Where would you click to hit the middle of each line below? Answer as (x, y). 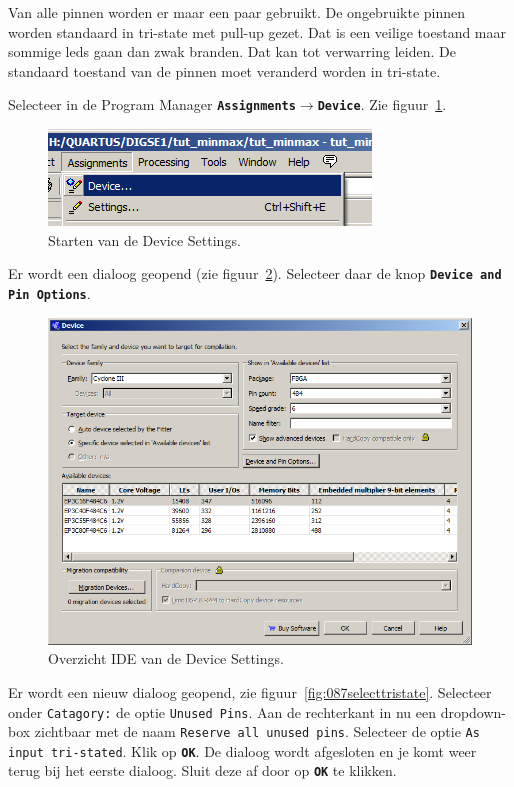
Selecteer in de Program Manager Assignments (152, 104)
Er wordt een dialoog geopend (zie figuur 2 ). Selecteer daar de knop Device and (255, 273)
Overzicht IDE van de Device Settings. (166, 658)
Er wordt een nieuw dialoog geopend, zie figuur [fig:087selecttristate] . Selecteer (250, 691)
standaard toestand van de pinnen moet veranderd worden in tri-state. (224, 70)
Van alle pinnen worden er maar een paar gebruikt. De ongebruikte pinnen (237, 12)
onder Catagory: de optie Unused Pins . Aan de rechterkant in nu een (222, 711)
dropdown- (473, 711)
